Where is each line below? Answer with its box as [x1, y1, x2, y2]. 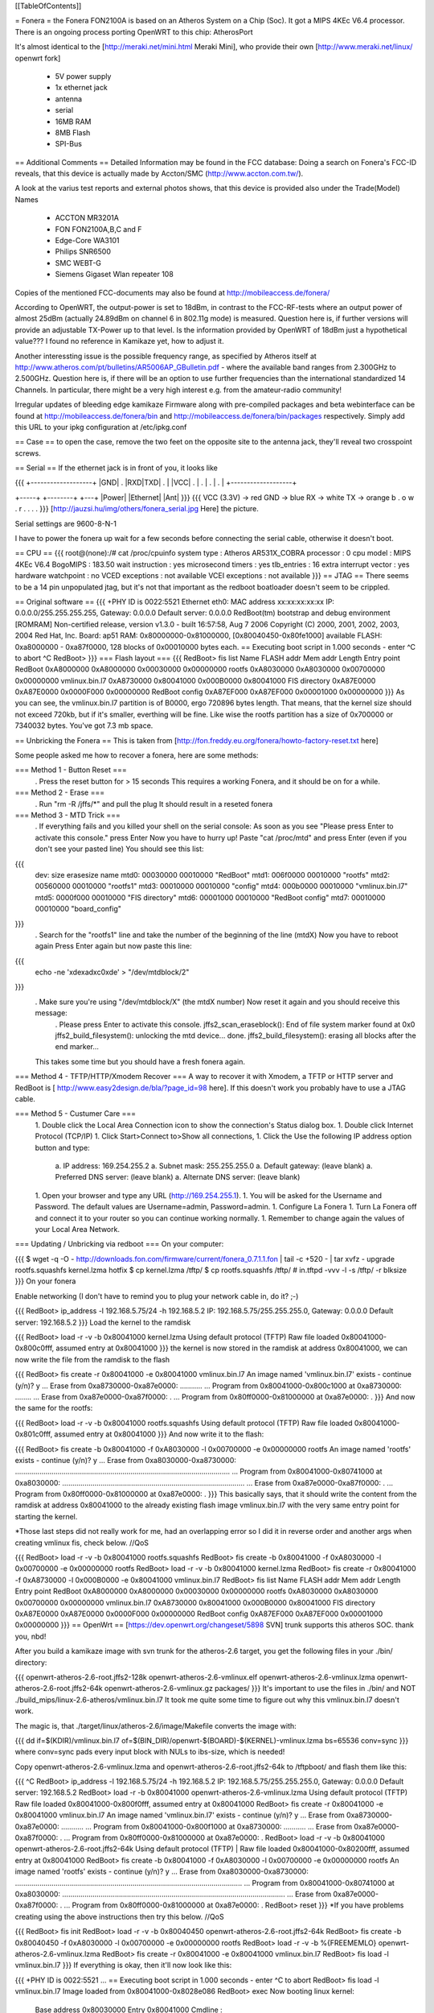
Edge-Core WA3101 [55, 236, 120, 246]
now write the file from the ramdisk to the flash [14, 1354, 170, 1364]
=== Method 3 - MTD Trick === [14, 810, 121, 820]
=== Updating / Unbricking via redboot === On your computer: [14, 1239, 224, 1249]
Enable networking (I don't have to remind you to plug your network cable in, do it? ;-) [14, 1291, 299, 1300]
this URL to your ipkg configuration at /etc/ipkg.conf [14, 422, 187, 432]
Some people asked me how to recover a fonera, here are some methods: [14, 750, 259, 760]
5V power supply [55, 71, 112, 81]
